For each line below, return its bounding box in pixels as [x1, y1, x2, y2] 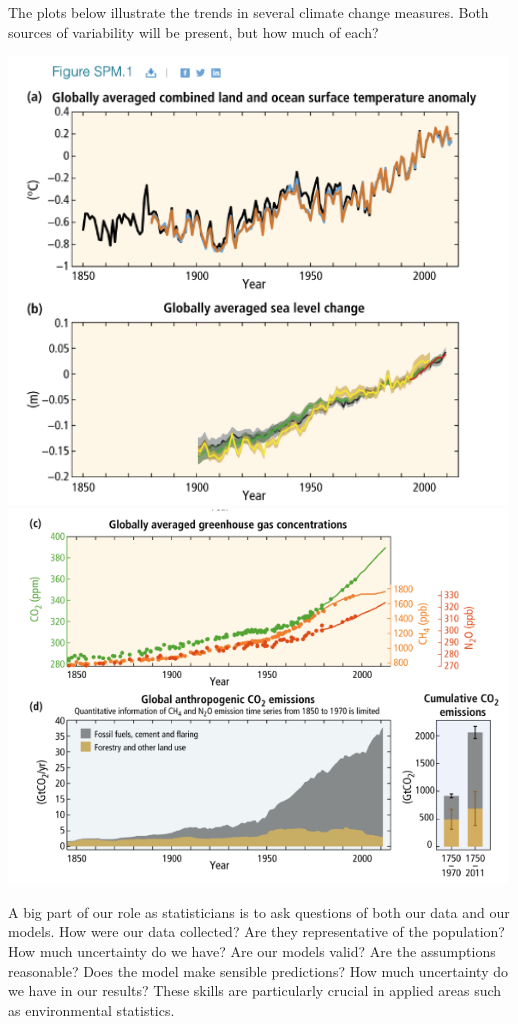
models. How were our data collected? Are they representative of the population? [8, 921, 505, 942]
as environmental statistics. [8, 999, 175, 1020]
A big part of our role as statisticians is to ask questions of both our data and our [8, 901, 510, 922]
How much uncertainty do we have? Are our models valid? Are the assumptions [8, 940, 496, 961]
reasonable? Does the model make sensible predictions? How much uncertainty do [8, 960, 508, 981]
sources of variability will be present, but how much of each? [8, 21, 379, 42]
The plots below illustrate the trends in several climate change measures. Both [8, 2, 489, 22]
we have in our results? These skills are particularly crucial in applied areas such [8, 980, 502, 1001]
